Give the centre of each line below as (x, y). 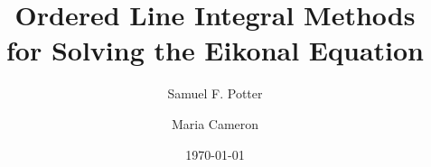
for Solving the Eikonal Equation (215, 50)
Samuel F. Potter (215, 93)
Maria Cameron (215, 123)
